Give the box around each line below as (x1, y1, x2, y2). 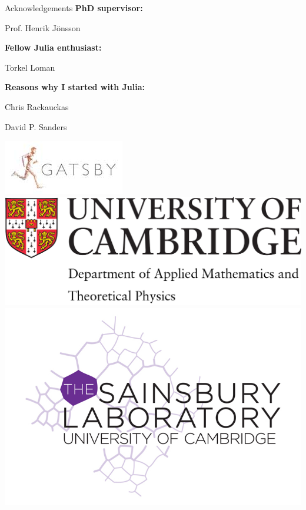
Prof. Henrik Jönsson (5, 21, 81, 34)
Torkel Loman (5, 61, 55, 73)
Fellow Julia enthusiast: (5, 41, 102, 54)
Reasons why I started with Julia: (5, 81, 145, 93)
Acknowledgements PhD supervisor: (5, 2, 143, 14)
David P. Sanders (5, 120, 67, 133)
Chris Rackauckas (5, 100, 69, 112)
